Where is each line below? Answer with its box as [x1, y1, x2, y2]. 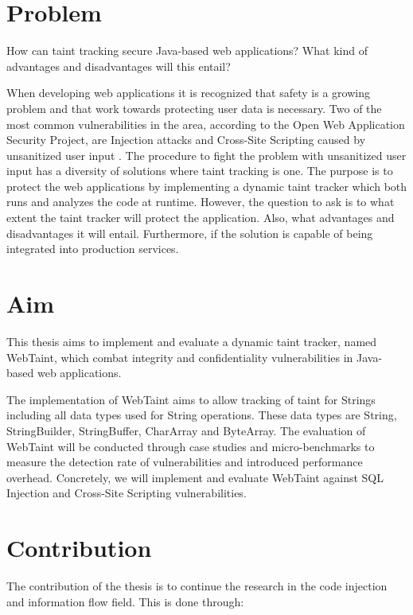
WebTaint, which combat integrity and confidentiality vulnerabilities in [6, 348, 353, 365]
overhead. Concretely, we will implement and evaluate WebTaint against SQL [6, 469, 384, 485]
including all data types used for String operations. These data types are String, [6, 407, 397, 423]
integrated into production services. [6, 240, 179, 257]
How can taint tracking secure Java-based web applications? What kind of [6, 42, 368, 59]
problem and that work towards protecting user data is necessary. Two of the [6, 99, 382, 116]
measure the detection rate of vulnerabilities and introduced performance [6, 453, 363, 470]
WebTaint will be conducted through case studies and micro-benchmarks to [6, 438, 375, 454]
